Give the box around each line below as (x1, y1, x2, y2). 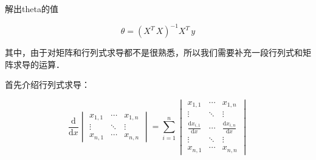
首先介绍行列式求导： (5, 78, 90, 91)
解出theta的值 (5, 2, 58, 15)
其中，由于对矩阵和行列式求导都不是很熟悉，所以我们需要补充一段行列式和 (5, 46, 303, 59)
